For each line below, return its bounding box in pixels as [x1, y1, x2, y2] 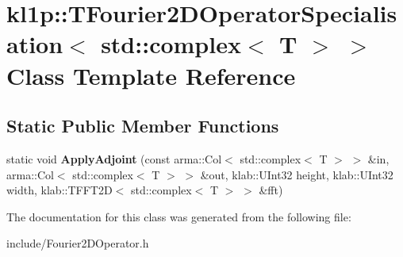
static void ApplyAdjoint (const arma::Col [6, 150, 222, 167]
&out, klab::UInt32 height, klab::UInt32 [200, 166, 393, 182]
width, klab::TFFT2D [6, 182, 113, 198]
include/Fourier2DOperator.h [6, 235, 149, 251]
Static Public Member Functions [6, 113, 279, 138]
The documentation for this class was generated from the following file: [6, 208, 351, 224]
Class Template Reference [6, 59, 296, 91]
